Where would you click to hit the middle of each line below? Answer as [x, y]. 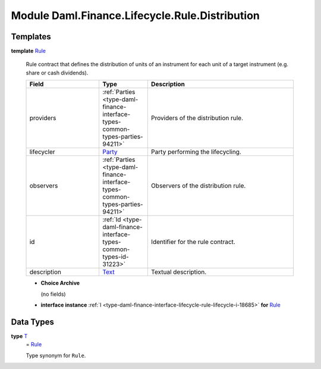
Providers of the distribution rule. [197, 118]
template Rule [28, 51]
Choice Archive [60, 283]
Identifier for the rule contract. [193, 242]
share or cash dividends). [57, 73]
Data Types [33, 322]
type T [19, 336]
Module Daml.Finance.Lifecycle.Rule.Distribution [135, 15]
